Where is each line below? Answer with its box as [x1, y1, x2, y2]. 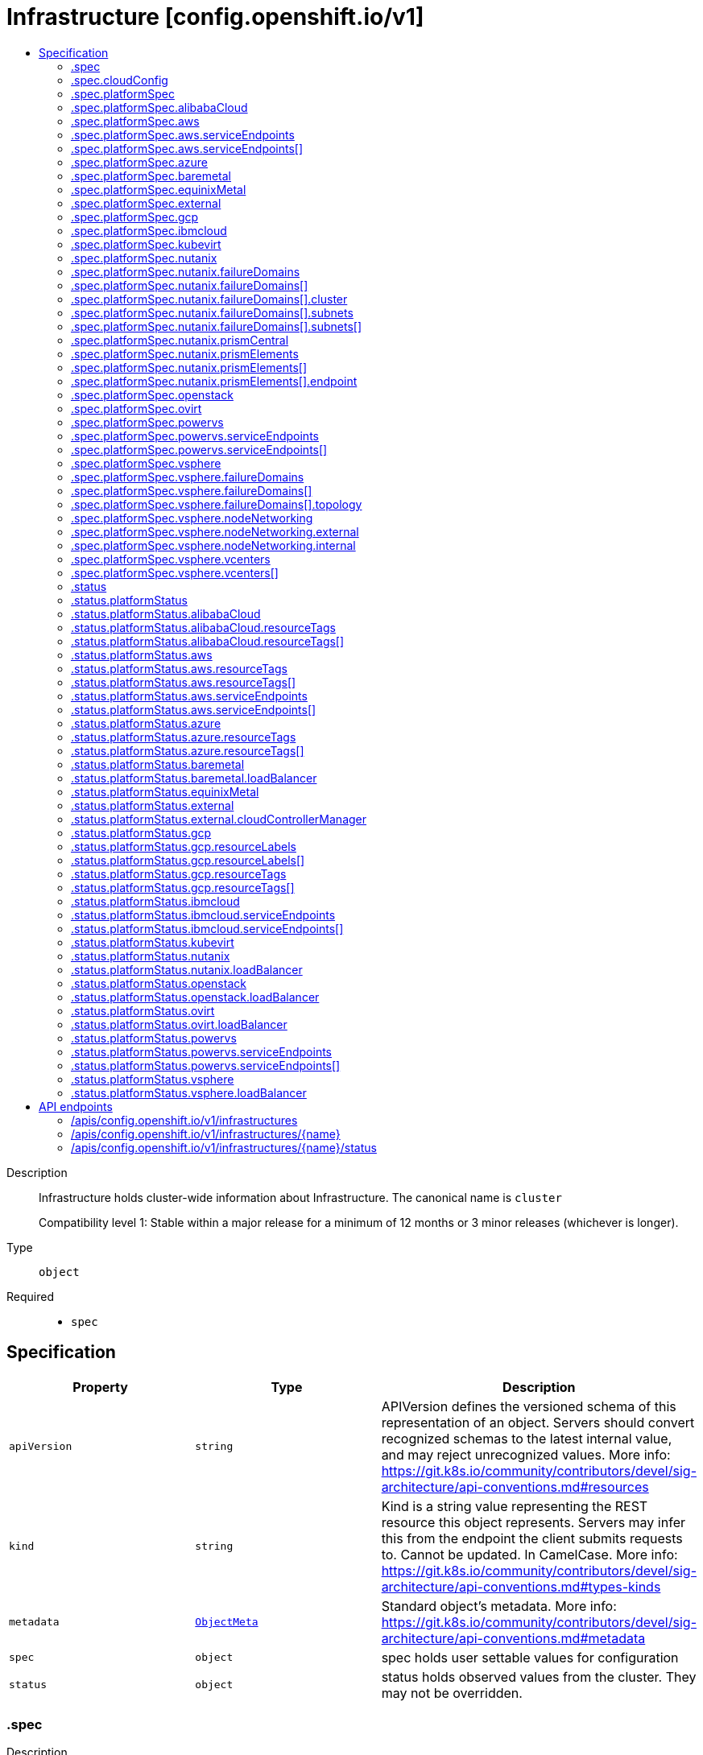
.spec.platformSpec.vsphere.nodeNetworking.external [71, 524, 359, 539]
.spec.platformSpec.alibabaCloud [71, 100, 248, 114]
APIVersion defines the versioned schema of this [381, 1398, 676, 1414]
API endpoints [39, 1099, 113, 1113]
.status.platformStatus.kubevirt [71, 935, 234, 949]
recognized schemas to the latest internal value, [381, 1430, 672, 1447]
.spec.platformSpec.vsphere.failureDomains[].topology [71, 497, 362, 511]
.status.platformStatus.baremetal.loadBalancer [71, 770, 317, 785]
